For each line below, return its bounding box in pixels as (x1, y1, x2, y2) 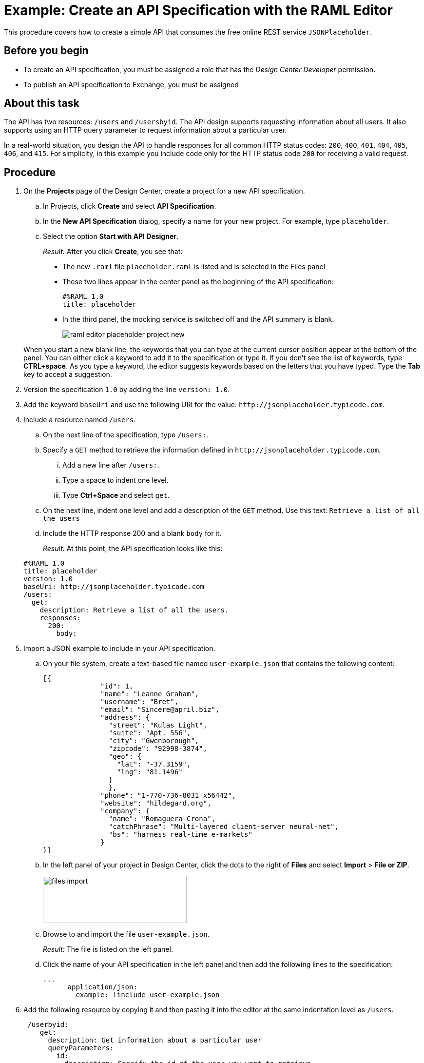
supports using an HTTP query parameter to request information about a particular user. (4, 126, 287, 135)
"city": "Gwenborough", (108, 737, 199, 745)
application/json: (67, 983, 137, 991)
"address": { (100, 713, 150, 722)
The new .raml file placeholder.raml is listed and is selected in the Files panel (62, 262, 326, 271)
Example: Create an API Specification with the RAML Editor (4, 2, 393, 19)
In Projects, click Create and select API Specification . (43, 202, 216, 211)
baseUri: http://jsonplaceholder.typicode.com (23, 583, 204, 591)
